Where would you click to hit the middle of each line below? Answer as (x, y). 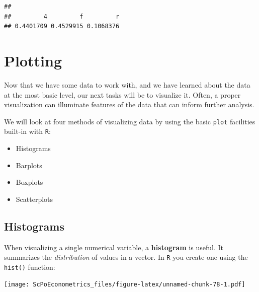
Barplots (29, 165)
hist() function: (30, 267)
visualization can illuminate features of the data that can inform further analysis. (129, 104)
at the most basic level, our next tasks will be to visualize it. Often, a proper (122, 94)
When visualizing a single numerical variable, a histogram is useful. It (114, 247)
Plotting (33, 60)
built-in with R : (27, 131)
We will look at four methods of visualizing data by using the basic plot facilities (130, 121)
